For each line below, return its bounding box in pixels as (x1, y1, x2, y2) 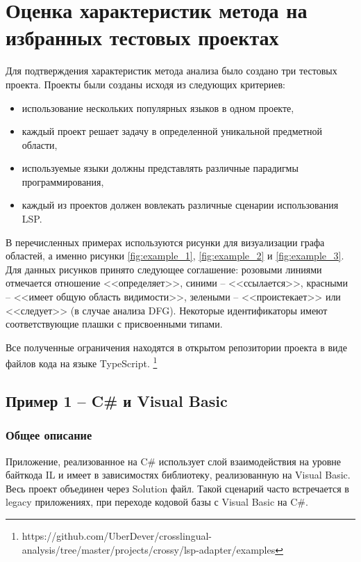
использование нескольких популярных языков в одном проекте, (22, 100, 294, 115)
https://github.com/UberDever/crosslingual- (22, 529, 212, 543)
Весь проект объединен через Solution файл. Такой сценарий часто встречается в (6, 481, 349, 495)
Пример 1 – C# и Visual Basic (6, 390, 228, 412)
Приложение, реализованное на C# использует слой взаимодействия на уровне (6, 453, 341, 468)
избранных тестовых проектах (6, 23, 279, 51)
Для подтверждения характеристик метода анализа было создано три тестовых (6, 63, 337, 78)
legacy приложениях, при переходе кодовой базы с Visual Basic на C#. (6, 495, 308, 509)
